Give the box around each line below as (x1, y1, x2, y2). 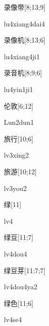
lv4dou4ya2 (4, 281, 37, 292)
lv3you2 (4, 183, 27, 193)
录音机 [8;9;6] (4, 68, 42, 78)
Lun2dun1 (4, 117, 34, 127)
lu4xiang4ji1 (4, 51, 40, 61)
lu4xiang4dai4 (4, 18, 45, 28)
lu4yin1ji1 (4, 84, 33, 94)
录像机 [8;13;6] (4, 35, 46, 45)
